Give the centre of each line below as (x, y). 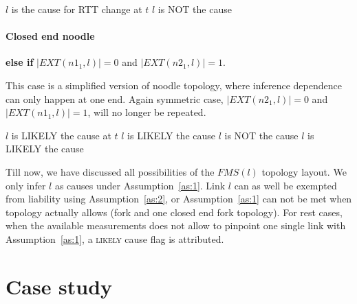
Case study (59, 286)
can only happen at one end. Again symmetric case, (115, 98)
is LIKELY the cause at (61, 135)
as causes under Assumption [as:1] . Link (140, 185)
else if (20, 62)
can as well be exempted (285, 185)
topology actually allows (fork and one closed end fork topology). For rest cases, (174, 212)
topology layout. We (304, 171)
